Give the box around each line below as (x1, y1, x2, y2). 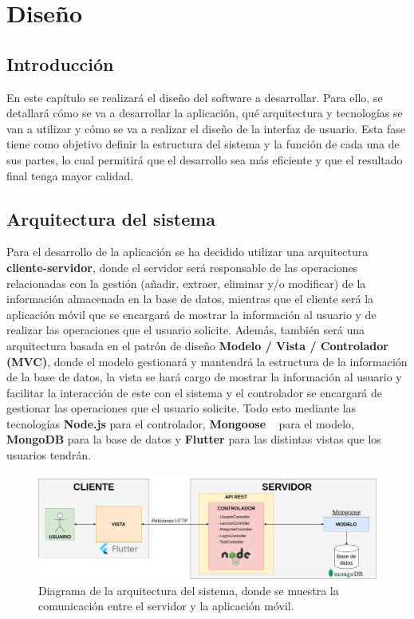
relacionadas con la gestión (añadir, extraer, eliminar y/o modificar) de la (6, 274, 366, 291)
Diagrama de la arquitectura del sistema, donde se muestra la (38, 582, 339, 598)
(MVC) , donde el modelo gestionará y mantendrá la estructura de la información (6, 353, 408, 369)
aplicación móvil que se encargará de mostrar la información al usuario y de (6, 306, 377, 322)
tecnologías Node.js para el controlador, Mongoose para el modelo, (6, 415, 354, 432)
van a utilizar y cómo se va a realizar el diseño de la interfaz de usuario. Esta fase (6, 120, 406, 136)
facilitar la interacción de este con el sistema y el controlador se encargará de (6, 384, 383, 400)
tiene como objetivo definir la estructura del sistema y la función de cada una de (6, 136, 400, 152)
